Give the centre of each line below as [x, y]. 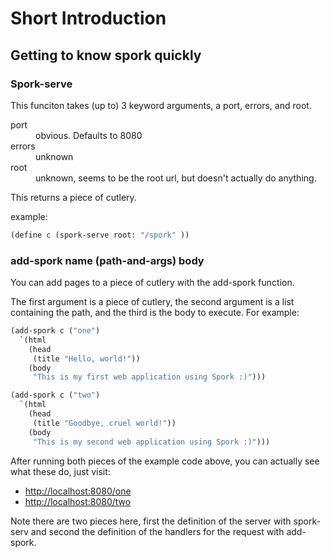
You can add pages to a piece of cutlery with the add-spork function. [152, 283]
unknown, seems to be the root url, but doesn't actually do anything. [176, 178]
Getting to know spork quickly [106, 55]
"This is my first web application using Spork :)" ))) [149, 377]
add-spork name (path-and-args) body [107, 260]
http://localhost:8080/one [78, 491]
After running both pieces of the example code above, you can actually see [165, 461]
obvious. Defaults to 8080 [89, 135]
